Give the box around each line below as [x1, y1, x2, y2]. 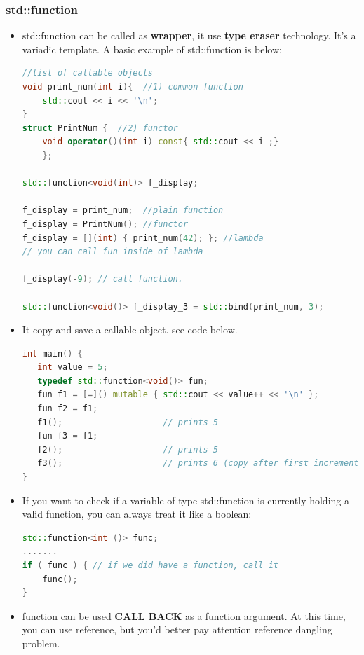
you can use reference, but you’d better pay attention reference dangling [22, 622, 332, 637]
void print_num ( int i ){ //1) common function [22, 82, 243, 92]
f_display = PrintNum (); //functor [22, 219, 189, 229]
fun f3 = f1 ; [37, 431, 98, 441]
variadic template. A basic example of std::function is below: [22, 41, 282, 56]
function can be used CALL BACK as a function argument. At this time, [22, 608, 346, 623]
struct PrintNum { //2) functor [22, 123, 178, 133]
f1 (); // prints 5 [37, 417, 219, 427]
